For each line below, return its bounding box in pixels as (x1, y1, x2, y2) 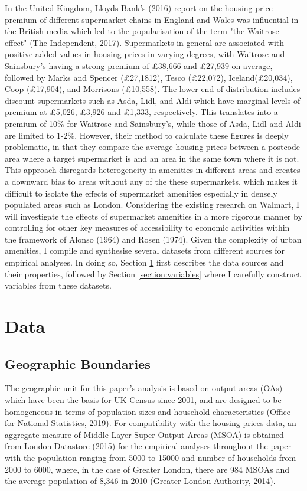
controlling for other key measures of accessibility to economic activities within (5, 221, 290, 234)
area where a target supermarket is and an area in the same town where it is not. (5, 152, 299, 164)
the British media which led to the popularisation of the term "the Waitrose (5, 25, 279, 37)
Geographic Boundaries (5, 354, 151, 372)
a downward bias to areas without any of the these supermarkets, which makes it (5, 175, 298, 187)
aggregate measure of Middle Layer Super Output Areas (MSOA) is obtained (5, 428, 284, 440)
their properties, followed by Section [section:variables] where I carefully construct (5, 267, 301, 280)
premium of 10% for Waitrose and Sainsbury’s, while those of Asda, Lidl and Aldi (5, 117, 301, 129)
